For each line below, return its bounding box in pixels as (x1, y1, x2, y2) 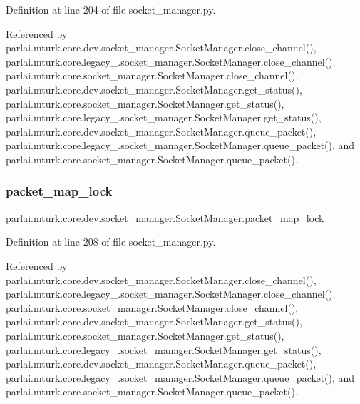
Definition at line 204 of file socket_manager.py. (6, 2, 216, 16)
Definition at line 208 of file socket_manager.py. (6, 234, 216, 249)
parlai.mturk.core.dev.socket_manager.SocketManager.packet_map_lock (6, 210, 324, 225)
